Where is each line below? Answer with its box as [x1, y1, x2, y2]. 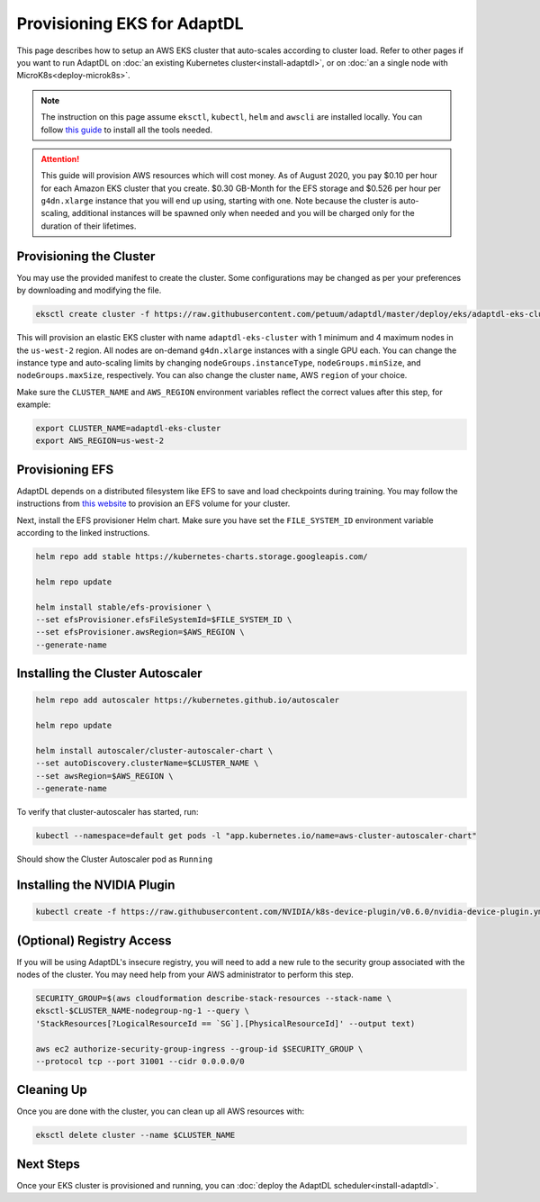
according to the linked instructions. [16, 528, 150, 538]
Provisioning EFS [16, 462, 114, 477]
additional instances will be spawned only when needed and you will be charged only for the [71, 208, 415, 219]
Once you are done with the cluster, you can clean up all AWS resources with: [16, 1106, 305, 1116]
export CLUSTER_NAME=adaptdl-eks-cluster [35, 423, 221, 434]
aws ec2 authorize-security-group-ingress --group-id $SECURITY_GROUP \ [35, 1044, 364, 1053]
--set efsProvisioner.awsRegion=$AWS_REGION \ [35, 627, 245, 637]
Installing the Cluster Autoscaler [16, 666, 202, 682]
